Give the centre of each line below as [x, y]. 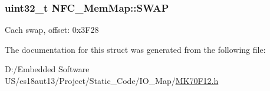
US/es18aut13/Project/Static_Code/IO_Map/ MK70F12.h [112, 80]
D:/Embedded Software [47, 69]
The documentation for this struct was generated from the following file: [135, 49]
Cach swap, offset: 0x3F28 [52, 30]
